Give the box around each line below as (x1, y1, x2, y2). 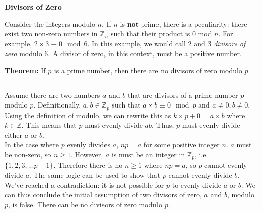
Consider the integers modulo (5, 18, 95, 29)
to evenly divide (172, 179, 221, 190)
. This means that (21, 120, 77, 130)
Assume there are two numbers (5, 89, 100, 100)
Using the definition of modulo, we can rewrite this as (5, 110, 171, 120)
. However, (71, 149, 103, 159)
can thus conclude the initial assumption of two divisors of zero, (5, 189, 202, 200)
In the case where (5, 139, 59, 150)
